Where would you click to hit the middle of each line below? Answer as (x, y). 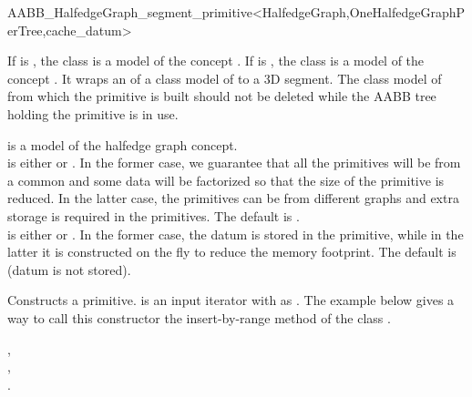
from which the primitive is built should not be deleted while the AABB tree (222, 96)
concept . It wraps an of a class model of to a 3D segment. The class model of (225, 78)
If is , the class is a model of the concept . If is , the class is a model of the (216, 61)
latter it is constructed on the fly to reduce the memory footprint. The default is (232, 252)
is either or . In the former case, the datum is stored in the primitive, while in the (236, 234)
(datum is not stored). (69, 269)
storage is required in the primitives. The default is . (154, 215)
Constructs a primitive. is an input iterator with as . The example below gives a (231, 300)
